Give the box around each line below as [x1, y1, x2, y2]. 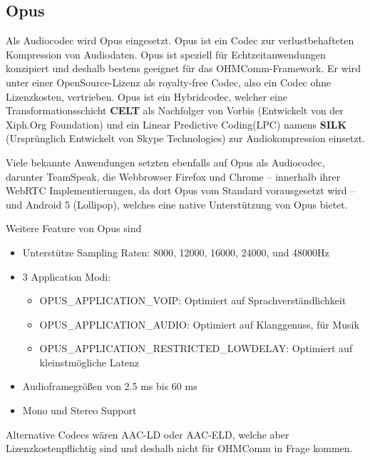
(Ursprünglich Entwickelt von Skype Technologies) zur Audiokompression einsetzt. [6, 131, 365, 146]
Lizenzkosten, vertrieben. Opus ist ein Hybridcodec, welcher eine [6, 89, 287, 104]
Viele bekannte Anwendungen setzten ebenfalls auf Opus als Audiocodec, [6, 154, 325, 169]
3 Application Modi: [22, 269, 111, 284]
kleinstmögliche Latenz [39, 354, 140, 369]
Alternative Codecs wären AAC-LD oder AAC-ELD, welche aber [6, 426, 289, 441]
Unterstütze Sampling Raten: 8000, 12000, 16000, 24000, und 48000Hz [22, 244, 329, 259]
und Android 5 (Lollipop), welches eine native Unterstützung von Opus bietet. [6, 196, 348, 211]
